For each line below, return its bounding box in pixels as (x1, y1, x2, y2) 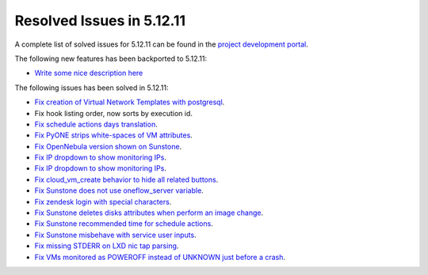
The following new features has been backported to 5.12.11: (14, 54, 208, 63)
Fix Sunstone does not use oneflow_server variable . (34, 186, 204, 195)
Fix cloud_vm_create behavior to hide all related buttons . (34, 175, 219, 184)
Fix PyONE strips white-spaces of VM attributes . (34, 130, 193, 140)
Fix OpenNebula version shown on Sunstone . (34, 141, 182, 151)
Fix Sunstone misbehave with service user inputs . (34, 230, 197, 239)
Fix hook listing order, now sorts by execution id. (34, 108, 193, 118)
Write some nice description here (34, 68, 143, 78)
